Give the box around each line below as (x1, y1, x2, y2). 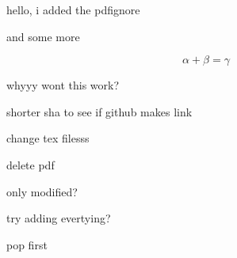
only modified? (6, 183, 78, 199)
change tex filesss (6, 130, 90, 146)
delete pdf (6, 156, 55, 173)
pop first (6, 236, 48, 252)
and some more (6, 28, 80, 44)
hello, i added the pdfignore (6, 2, 140, 17)
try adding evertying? (6, 210, 111, 226)
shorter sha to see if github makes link (6, 103, 193, 120)
